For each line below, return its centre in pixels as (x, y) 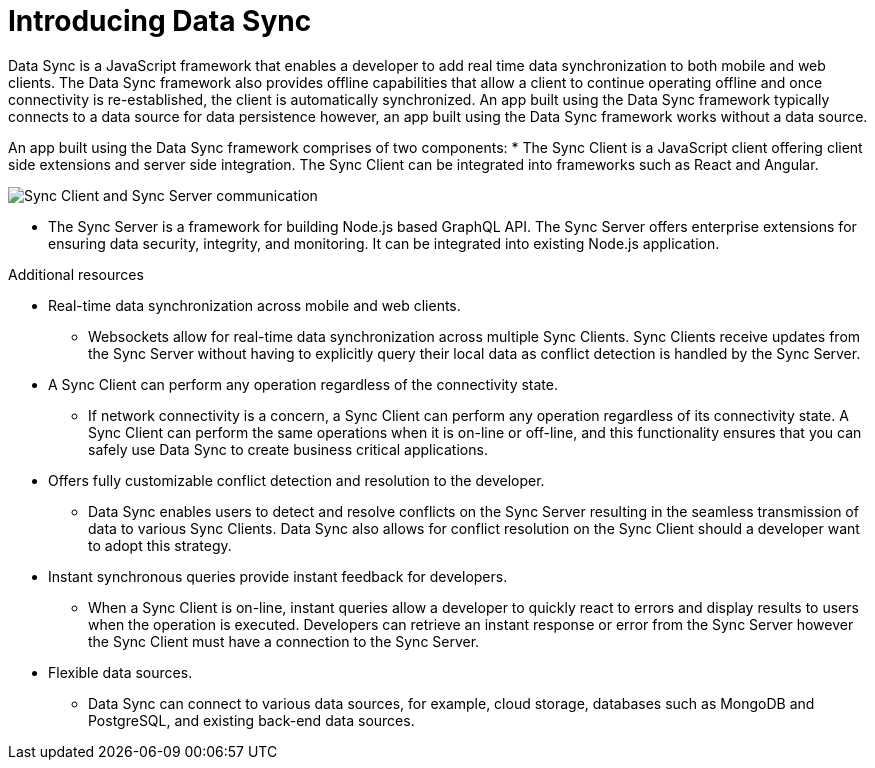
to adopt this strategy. (160, 545)
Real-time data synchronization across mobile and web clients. (254, 305)
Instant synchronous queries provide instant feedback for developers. (278, 576)
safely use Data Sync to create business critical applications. (288, 449)
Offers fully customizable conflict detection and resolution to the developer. (296, 480)
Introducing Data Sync (160, 21)
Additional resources (76, 274)
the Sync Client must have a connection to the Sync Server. (284, 641)
